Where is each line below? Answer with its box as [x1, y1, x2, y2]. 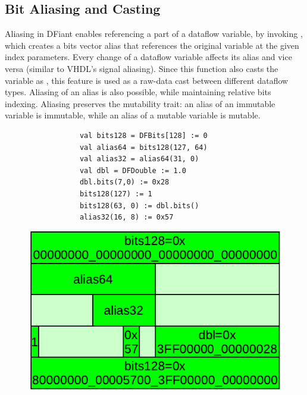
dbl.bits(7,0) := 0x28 [79, 178, 170, 187]
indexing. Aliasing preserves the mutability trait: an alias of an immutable [5, 97, 275, 109]
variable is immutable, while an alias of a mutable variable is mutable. [5, 109, 261, 121]
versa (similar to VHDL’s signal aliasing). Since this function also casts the [5, 62, 278, 74]
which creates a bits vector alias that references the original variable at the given [5, 39, 299, 51]
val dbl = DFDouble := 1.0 [79, 166, 186, 175]
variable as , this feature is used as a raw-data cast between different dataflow [5, 74, 289, 86]
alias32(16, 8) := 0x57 [79, 213, 174, 222]
